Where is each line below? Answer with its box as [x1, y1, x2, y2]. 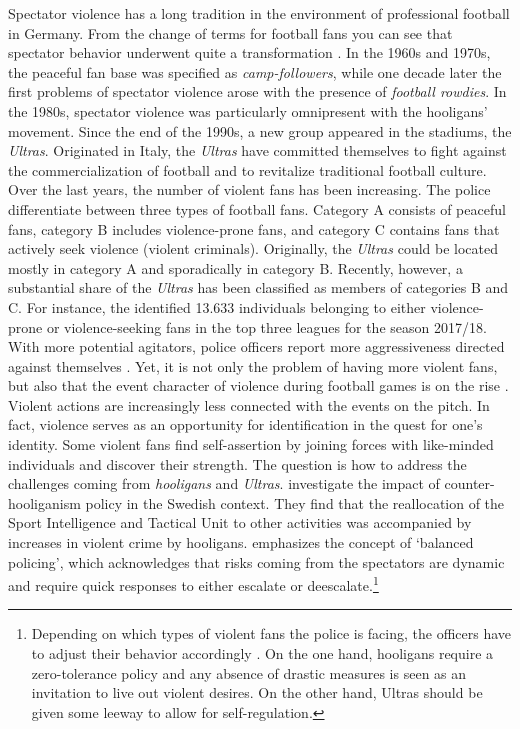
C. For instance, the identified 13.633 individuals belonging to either [8, 296, 426, 317]
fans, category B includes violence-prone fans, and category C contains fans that [8, 218, 500, 239]
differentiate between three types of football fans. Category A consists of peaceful [8, 198, 506, 219]
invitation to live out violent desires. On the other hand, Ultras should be [31, 682, 483, 703]
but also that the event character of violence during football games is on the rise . [8, 375, 509, 396]
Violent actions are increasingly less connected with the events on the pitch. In [8, 394, 490, 415]
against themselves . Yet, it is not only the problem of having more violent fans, [8, 355, 498, 376]
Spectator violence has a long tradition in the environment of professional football [8, 3, 510, 23]
